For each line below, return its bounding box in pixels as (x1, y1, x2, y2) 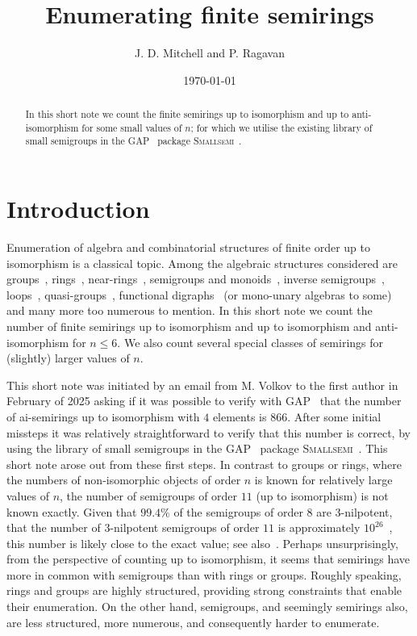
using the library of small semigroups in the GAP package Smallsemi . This (6, 440, 388, 457)
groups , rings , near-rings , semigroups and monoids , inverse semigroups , (6, 270, 385, 287)
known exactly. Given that (6, 503, 137, 520)
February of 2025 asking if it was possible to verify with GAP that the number (6, 392, 402, 409)
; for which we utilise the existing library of (190, 120, 373, 134)
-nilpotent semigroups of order (110, 519, 260, 536)
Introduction (6, 192, 150, 225)
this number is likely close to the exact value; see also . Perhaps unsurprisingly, (6, 534, 398, 551)
